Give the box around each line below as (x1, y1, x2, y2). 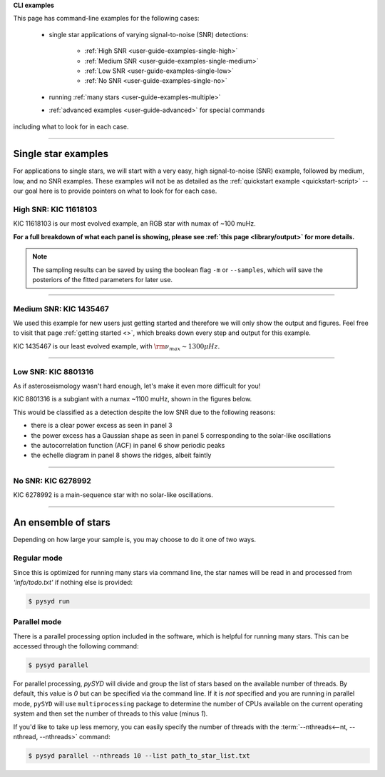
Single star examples (13, 148, 109, 160)
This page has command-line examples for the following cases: (13, 14, 200, 23)
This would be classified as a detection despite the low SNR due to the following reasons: (13, 408, 276, 416)
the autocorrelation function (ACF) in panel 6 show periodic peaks (31, 441, 225, 449)
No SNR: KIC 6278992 (13, 476, 92, 486)
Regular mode (13, 553, 63, 563)
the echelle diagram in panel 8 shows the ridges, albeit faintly (31, 451, 212, 460)
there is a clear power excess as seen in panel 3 (31, 421, 173, 430)
